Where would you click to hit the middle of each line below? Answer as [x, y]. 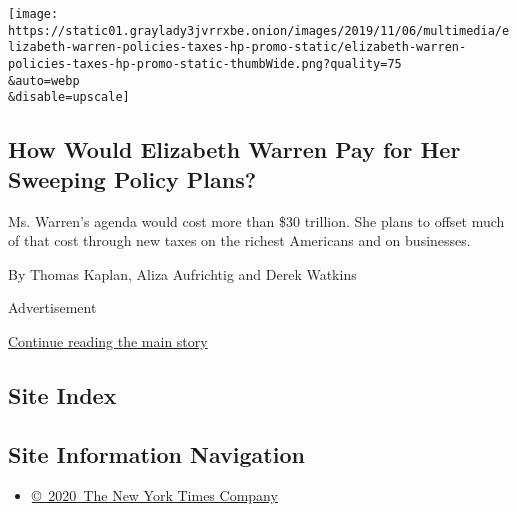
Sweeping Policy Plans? [132, 178]
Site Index [62, 394]
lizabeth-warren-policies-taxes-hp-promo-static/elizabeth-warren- [237, 47]
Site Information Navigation [156, 453]
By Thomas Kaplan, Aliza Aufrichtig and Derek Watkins [182, 273]
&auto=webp [44, 80]
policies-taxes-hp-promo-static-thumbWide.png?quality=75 [205, 63]
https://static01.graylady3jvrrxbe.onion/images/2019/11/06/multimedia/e [259, 30]
